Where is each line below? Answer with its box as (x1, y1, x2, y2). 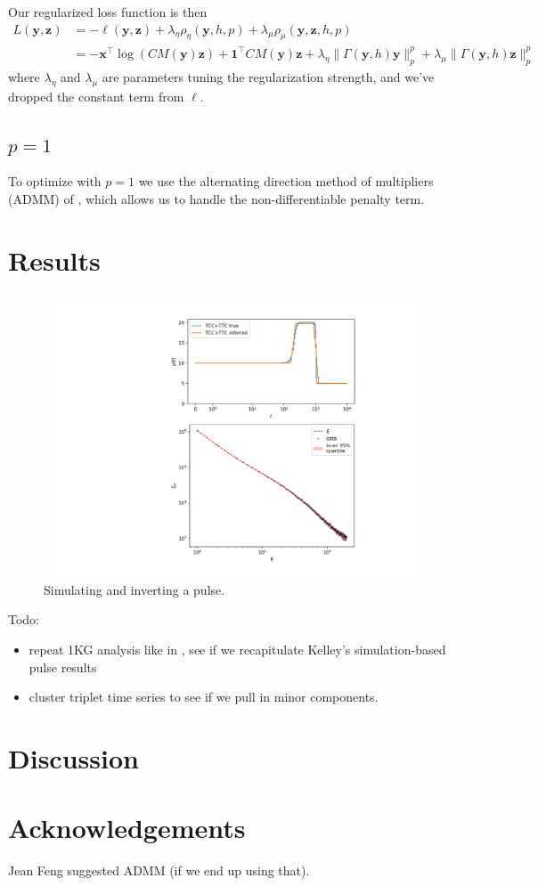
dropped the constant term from (8, 86, 184, 105)
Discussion (8, 739, 139, 776)
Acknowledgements (8, 809, 246, 846)
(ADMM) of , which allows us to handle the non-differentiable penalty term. (8, 189, 425, 207)
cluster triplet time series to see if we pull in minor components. (29, 687, 379, 706)
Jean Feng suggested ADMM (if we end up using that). (8, 861, 310, 880)
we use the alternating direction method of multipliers (138, 172, 434, 191)
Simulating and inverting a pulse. (44, 580, 225, 598)
